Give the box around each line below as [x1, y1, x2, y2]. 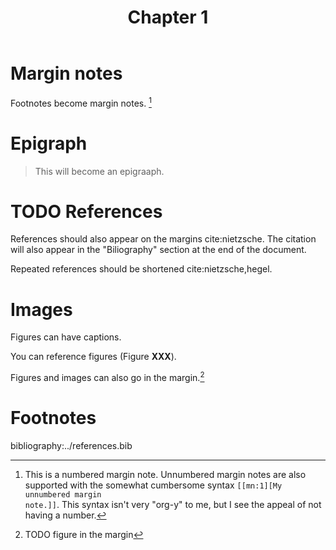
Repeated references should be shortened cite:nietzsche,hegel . [10, 263, 273, 275]
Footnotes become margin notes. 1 [10, 95, 152, 109]
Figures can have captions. [10, 331, 122, 343]
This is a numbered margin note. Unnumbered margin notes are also [24, 469, 307, 480]
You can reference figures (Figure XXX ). [10, 351, 177, 363]
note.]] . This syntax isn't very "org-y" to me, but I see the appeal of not [24, 499, 322, 510]
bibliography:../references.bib [10, 440, 133, 451]
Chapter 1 [127, 6, 209, 29]
